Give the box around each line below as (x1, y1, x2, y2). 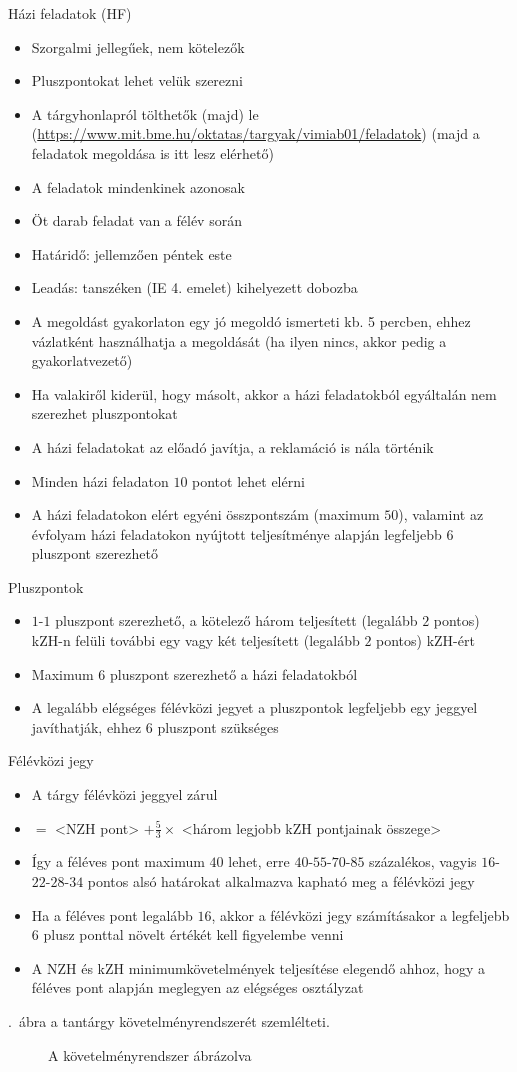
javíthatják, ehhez (31, 716, 142, 737)
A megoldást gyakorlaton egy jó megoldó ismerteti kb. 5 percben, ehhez (31, 310, 471, 331)
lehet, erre (228, 851, 290, 872)
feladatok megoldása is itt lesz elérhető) (31, 142, 274, 163)
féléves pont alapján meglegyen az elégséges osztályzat (31, 977, 364, 998)
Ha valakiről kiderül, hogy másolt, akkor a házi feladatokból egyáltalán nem (31, 383, 497, 404)
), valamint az (398, 504, 484, 525)
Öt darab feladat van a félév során (31, 210, 242, 231)
